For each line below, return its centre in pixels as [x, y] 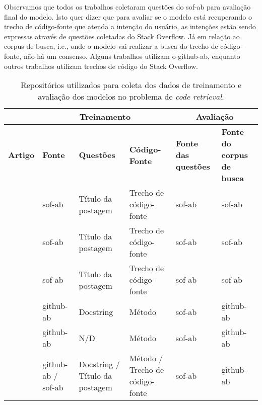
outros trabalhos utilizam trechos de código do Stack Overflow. [101, 66]
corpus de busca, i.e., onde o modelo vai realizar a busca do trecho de [111, 46]
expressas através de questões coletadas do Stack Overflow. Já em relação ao [122, 36]
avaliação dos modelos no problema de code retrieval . [131, 97]
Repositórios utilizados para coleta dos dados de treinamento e [131, 85]
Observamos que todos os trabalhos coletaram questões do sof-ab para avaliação [127, 7]
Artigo [21, 155]
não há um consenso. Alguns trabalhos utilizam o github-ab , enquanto [132, 56]
